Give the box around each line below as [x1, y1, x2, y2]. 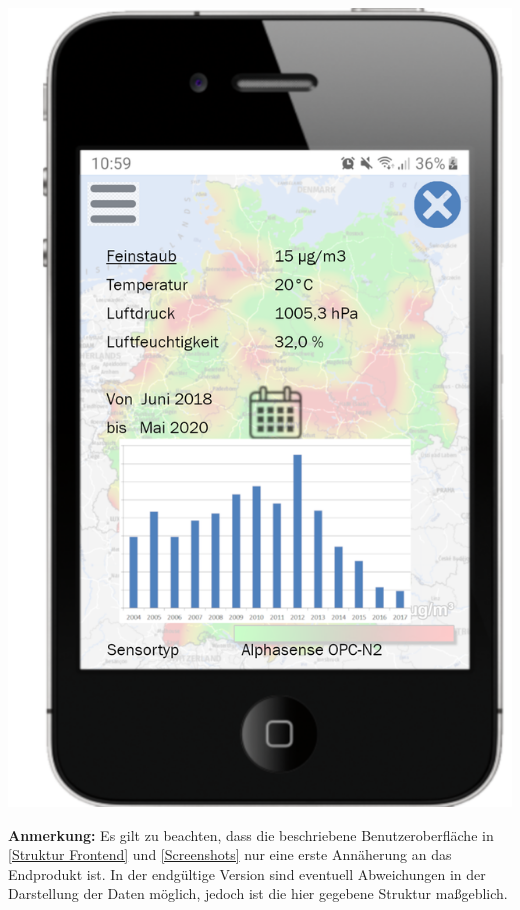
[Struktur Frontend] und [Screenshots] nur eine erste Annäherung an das [8, 844, 452, 865]
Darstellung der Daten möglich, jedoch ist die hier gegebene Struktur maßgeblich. [8, 883, 508, 904]
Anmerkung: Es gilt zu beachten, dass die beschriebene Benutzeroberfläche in [8, 824, 494, 845]
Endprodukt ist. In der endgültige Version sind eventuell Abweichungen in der [8, 863, 486, 884]
